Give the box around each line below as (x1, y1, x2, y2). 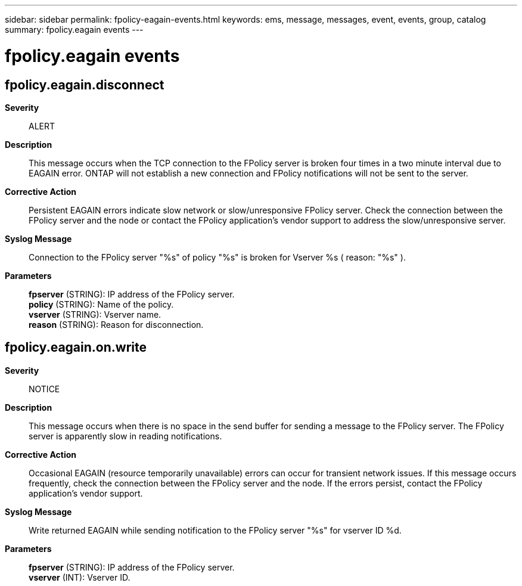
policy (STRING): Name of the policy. (29, 299, 174, 309)
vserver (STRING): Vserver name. (29, 309, 161, 320)
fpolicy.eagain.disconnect (5, 77, 164, 92)
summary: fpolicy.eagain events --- (5, 24, 144, 35)
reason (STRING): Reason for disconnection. (29, 319, 204, 330)
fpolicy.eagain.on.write (5, 340, 147, 355)
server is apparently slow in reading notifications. (29, 430, 222, 441)
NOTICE (29, 383, 60, 394)
